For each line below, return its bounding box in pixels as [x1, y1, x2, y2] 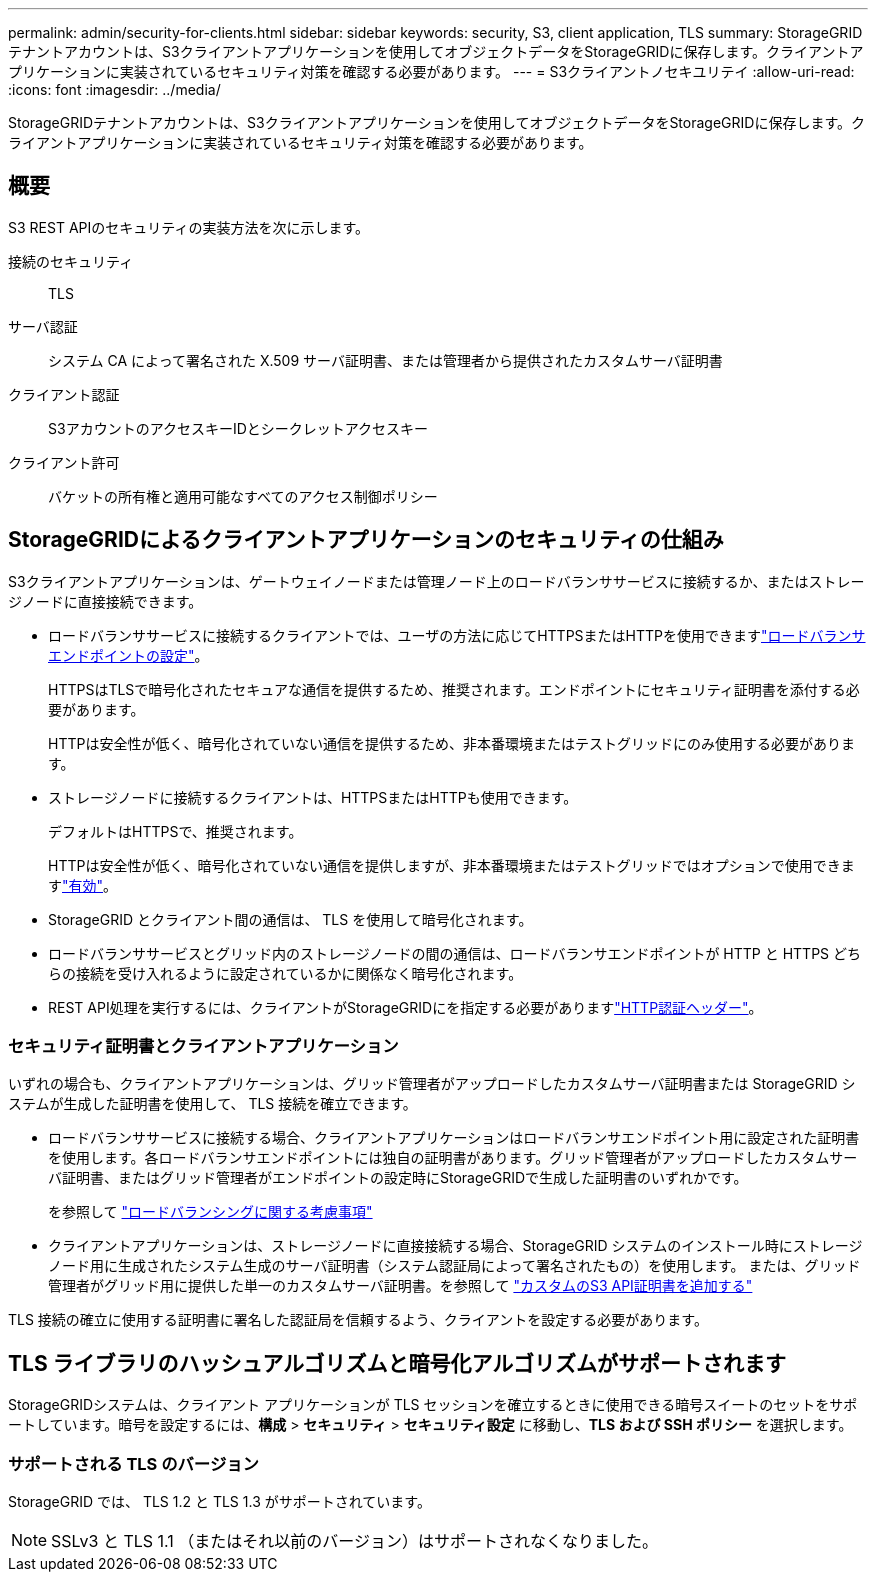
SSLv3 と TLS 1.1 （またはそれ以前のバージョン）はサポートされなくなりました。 [51, 1531, 658, 1552]
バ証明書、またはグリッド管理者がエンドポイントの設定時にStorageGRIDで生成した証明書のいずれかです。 [48, 1169, 748, 1187]
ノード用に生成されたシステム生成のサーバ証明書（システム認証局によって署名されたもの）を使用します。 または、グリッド [48, 1257, 861, 1275]
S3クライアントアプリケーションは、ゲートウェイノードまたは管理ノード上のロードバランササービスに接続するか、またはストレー [8, 572, 865, 590]
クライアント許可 [8, 453, 120, 471]
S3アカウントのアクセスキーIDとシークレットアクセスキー [48, 419, 429, 437]
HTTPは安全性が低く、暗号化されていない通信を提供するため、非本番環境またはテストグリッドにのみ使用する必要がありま [48, 734, 855, 752]
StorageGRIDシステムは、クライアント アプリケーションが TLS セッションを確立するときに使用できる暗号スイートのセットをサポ [8, 1396, 858, 1414]
